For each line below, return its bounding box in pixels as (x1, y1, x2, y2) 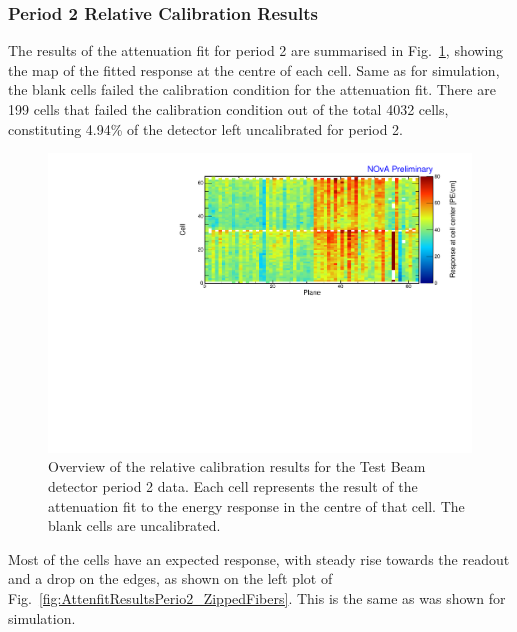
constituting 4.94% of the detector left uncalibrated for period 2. (8, 118, 403, 139)
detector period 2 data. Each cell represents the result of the (48, 476, 418, 497)
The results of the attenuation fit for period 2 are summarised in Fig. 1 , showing (8, 40, 504, 61)
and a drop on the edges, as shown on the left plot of (8, 568, 333, 589)
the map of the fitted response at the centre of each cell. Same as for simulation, (8, 59, 500, 80)
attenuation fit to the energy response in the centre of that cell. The (48, 495, 465, 516)
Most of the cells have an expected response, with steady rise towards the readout (8, 548, 510, 569)
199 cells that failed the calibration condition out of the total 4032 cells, (8, 99, 449, 119)
